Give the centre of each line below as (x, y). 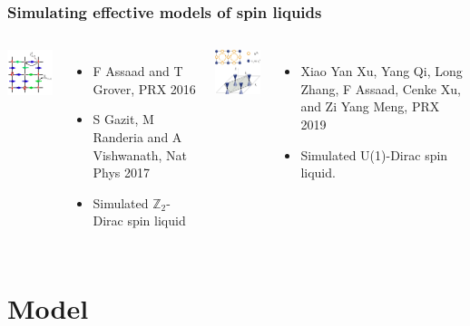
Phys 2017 (121, 173)
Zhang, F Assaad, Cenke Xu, (381, 88)
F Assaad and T (138, 71)
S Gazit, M (123, 119)
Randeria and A (137, 137)
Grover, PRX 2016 (144, 88)
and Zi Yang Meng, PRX (370, 106)
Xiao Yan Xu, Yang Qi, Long (382, 71)
